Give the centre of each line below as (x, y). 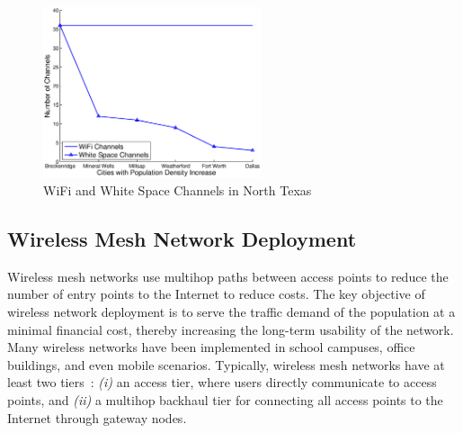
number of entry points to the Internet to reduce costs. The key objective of (216, 294)
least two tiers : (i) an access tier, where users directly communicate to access (222, 382)
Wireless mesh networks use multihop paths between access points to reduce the (228, 276)
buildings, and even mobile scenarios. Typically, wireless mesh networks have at (226, 364)
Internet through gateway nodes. (97, 417)
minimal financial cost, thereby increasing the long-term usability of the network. (231, 329)
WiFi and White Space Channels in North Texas (178, 190)
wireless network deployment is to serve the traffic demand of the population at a (231, 311)
